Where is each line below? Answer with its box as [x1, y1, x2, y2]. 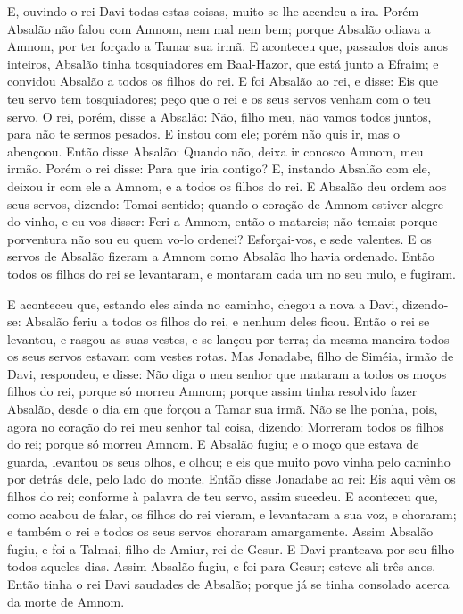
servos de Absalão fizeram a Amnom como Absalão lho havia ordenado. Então [7, 247, 434, 265]
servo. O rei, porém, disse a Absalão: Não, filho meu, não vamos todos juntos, [7, 106, 432, 125]
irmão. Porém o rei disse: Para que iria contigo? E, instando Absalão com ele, [7, 159, 431, 178]
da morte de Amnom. [7, 592, 125, 610]
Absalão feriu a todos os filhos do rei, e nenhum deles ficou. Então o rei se [25, 312, 430, 331]
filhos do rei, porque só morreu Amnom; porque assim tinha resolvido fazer [7, 382, 418, 400]
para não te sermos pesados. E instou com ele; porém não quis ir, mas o [7, 124, 400, 143]
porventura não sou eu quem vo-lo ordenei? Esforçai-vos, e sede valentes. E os [7, 229, 432, 248]
